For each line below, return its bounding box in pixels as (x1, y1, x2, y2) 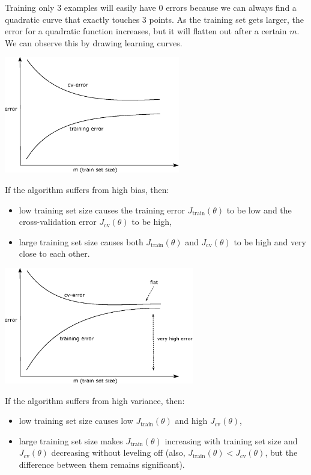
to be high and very (234, 235, 306, 248)
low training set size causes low (19, 414, 133, 427)
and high (175, 414, 208, 427)
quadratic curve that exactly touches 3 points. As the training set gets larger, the (5, 13, 304, 25)
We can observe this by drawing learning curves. (5, 36, 183, 49)
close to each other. (19, 247, 90, 260)
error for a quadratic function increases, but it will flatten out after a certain (5, 25, 287, 37)
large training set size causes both (19, 235, 143, 248)
